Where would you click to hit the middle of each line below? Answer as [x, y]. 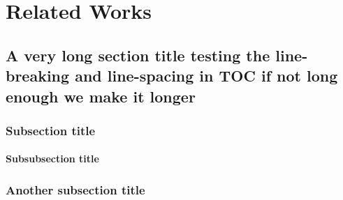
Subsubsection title [52, 159]
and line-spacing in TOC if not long [206, 76]
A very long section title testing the [138, 55]
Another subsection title [75, 189]
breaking [38, 76]
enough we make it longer [101, 96]
